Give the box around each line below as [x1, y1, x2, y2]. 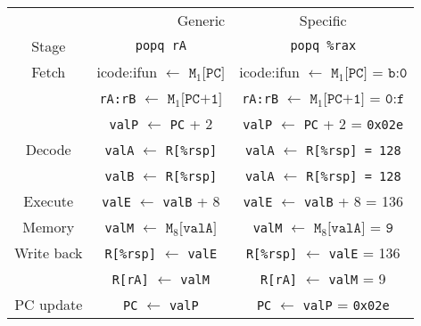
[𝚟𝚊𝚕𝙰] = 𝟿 [326, 220, 393, 235]
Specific [299, 9, 347, 30]
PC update [14, 293, 83, 314]
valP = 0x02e [302, 293, 390, 314]
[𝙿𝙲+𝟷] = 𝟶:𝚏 [323, 91, 405, 106]
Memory [22, 216, 75, 237]
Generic [177, 9, 226, 30]
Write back [14, 241, 83, 263]
